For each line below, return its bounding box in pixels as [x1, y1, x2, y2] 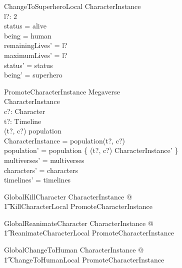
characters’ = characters [4, 164, 78, 175]
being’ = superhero [4, 69, 62, 80]
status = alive [4, 20, 46, 31]
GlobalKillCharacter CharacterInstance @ [4, 191, 132, 201]
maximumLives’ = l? [4, 49, 67, 60]
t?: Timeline [4, 115, 41, 126]
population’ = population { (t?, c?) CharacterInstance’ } [4, 145, 178, 155]
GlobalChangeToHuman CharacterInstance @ [4, 244, 144, 255]
